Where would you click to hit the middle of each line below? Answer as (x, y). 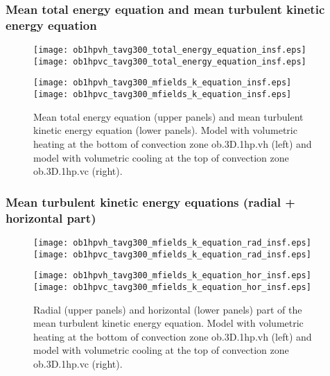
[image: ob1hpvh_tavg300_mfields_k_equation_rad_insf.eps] (172, 242)
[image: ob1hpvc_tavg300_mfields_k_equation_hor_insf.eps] (172, 287)
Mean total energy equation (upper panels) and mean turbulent (168, 116)
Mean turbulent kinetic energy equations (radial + (150, 202)
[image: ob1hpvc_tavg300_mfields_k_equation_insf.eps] (163, 95)
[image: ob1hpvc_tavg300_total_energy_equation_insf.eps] (170, 61)
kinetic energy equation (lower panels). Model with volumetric (165, 130)
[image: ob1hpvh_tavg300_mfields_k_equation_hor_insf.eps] (172, 276)
